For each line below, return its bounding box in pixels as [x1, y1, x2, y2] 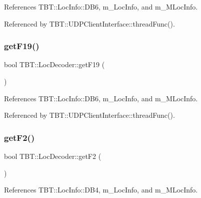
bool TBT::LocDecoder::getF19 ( [4, 59, 105, 70]
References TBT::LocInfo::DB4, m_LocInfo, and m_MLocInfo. [4, 184, 198, 195]
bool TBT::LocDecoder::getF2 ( [4, 151, 101, 161]
